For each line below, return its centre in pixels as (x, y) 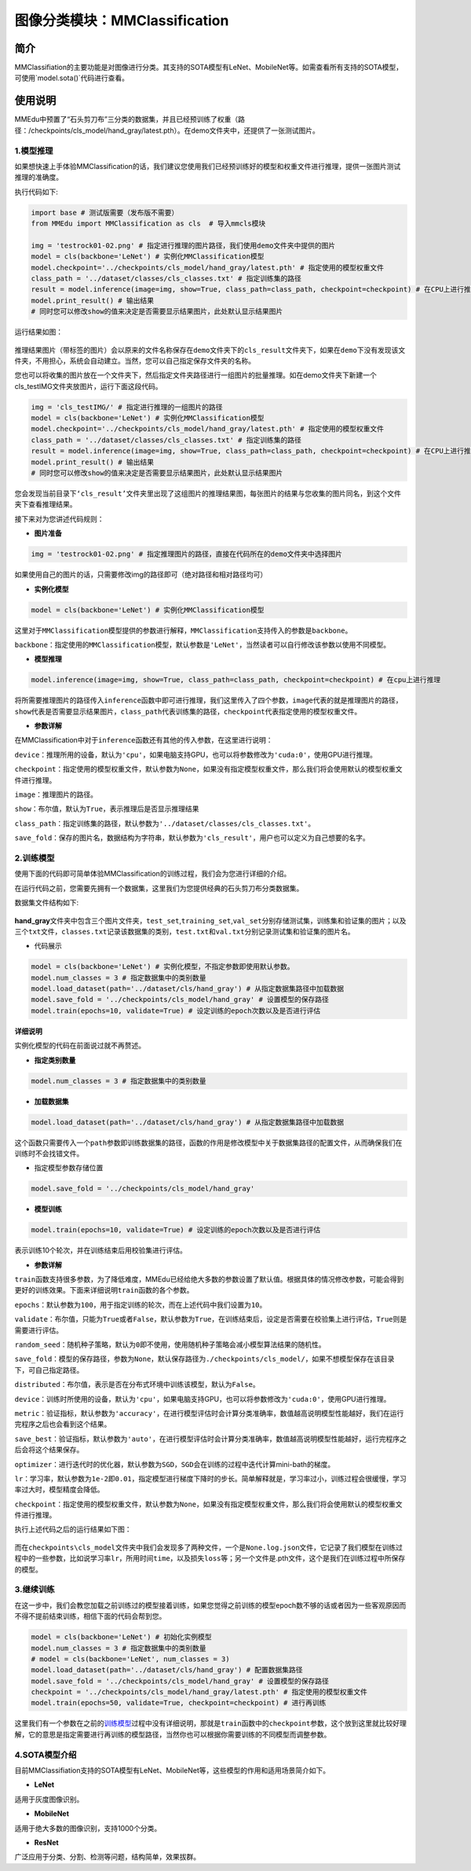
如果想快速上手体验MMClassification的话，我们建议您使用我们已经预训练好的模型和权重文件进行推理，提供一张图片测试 (208, 166)
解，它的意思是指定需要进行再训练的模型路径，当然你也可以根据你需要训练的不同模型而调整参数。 (173, 1734)
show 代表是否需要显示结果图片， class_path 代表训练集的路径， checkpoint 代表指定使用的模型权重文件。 (188, 711)
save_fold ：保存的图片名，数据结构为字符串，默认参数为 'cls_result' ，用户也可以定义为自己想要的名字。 (192, 838)
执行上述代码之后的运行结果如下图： (73, 1529)
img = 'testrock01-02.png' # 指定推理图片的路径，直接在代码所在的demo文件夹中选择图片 (187, 554)
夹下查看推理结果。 (46, 504)
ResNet (46, 1842)
